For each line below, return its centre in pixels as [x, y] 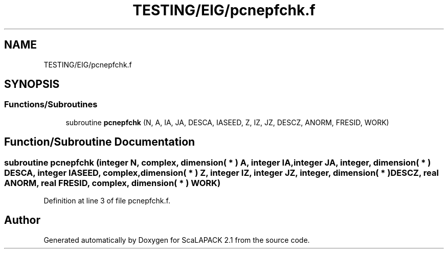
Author [22, 220]
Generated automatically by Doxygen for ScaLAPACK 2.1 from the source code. [177, 240]
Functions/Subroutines [51, 105]
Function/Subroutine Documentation [100, 142]
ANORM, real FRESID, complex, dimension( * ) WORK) [113, 183]
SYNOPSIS [32, 84]
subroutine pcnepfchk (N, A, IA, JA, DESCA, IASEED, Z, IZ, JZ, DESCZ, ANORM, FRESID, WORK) [227, 122]
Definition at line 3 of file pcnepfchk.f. [107, 201]
